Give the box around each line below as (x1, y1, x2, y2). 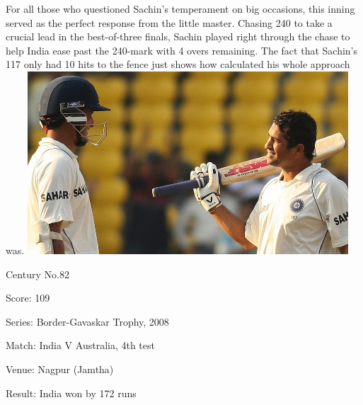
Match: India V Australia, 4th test (6, 338, 155, 353)
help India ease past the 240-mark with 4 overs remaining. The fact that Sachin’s (6, 42, 358, 57)
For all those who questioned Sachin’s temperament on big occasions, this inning (6, 1, 355, 16)
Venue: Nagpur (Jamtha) (6, 361, 114, 376)
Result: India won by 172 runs (6, 385, 137, 400)
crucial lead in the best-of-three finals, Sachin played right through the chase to (6, 29, 350, 44)
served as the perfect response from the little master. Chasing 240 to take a (6, 15, 333, 30)
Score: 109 (6, 290, 50, 305)
